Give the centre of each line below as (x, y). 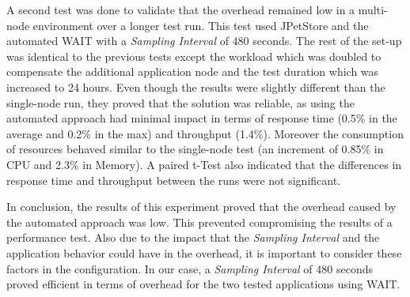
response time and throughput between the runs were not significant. (174, 180)
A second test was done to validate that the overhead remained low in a (181, 9)
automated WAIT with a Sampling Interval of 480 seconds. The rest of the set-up (204, 41)
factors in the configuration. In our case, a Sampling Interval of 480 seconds (190, 268)
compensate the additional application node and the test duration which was (193, 71)
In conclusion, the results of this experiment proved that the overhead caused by (201, 207)
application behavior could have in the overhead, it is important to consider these (204, 252)
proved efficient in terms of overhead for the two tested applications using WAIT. (203, 284)
